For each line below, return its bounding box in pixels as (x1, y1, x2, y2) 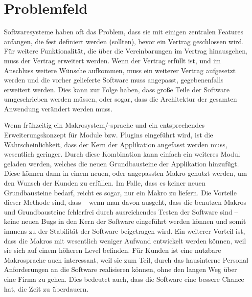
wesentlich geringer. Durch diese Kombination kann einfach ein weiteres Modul (4, 149, 240, 159)
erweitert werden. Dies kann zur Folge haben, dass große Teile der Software (4, 84, 229, 94)
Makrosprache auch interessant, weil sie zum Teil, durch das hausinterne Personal (4, 254, 249, 265)
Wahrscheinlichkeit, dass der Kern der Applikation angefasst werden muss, (4, 139, 228, 149)
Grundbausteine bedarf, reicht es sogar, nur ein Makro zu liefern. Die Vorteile (4, 187, 237, 197)
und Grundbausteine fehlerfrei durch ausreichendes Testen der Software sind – (4, 206, 238, 216)
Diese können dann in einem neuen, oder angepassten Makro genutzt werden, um (4, 168, 247, 178)
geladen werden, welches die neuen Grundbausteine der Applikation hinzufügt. (4, 158, 239, 168)
